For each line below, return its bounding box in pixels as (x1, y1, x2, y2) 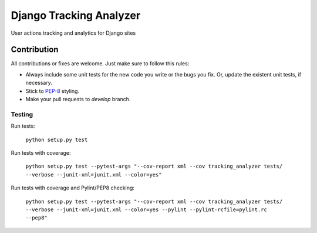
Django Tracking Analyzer (11, 9, 141, 22)
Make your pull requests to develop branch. (25, 96, 131, 103)
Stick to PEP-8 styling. (25, 87, 79, 94)
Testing (11, 110, 33, 118)
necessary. (25, 79, 53, 86)
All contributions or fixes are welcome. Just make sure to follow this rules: (11, 60, 190, 67)
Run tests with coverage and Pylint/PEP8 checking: (11, 184, 135, 191)
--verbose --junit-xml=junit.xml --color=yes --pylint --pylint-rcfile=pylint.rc (25, 206, 267, 213)
